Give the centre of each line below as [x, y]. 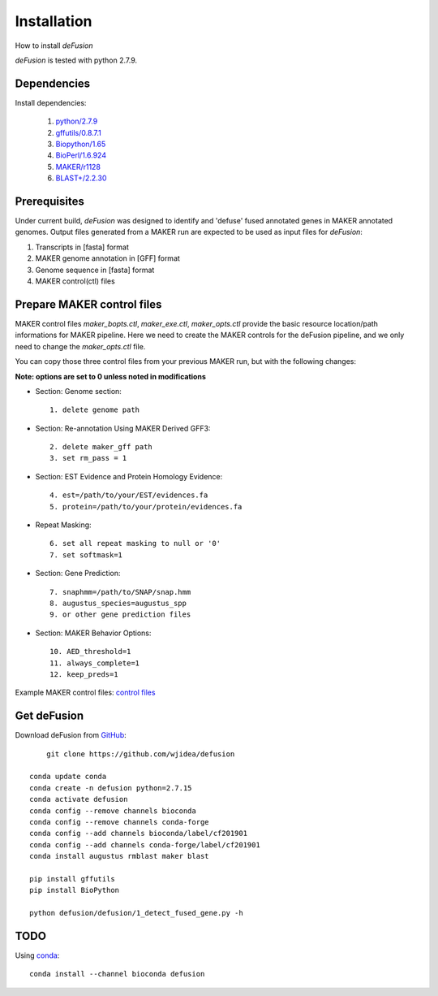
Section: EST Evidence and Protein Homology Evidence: [129, 476]
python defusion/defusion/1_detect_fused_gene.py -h [136, 913]
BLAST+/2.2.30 [81, 178]
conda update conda [68, 777]
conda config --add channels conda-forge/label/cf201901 [145, 844]
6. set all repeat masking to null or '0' [135, 543]
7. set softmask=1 [86, 555]
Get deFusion [49, 716]
